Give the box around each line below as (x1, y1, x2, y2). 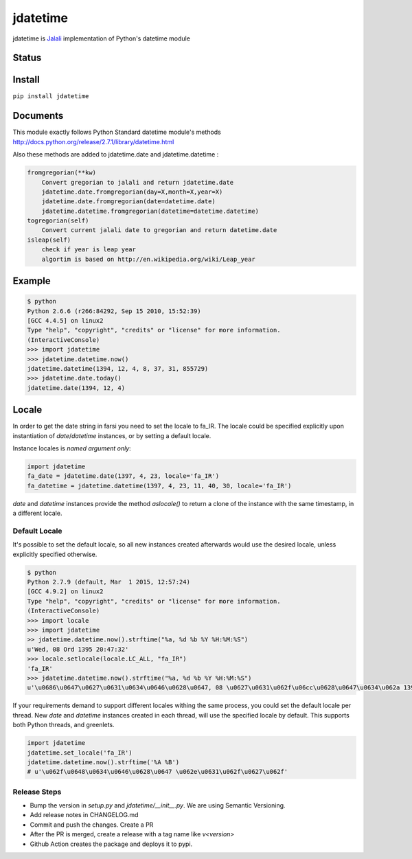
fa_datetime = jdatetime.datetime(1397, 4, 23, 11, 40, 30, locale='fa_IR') (27, 481, 292, 490)
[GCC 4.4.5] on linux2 (27, 317, 104, 325)
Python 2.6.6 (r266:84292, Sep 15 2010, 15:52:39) (27, 307, 202, 315)
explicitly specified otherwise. (12, 550, 98, 558)
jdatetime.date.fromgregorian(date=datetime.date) (41, 198, 216, 205)
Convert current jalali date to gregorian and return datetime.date (41, 227, 277, 234)
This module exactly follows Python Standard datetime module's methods (12, 128, 221, 137)
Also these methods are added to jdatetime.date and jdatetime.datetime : (12, 150, 219, 159)
